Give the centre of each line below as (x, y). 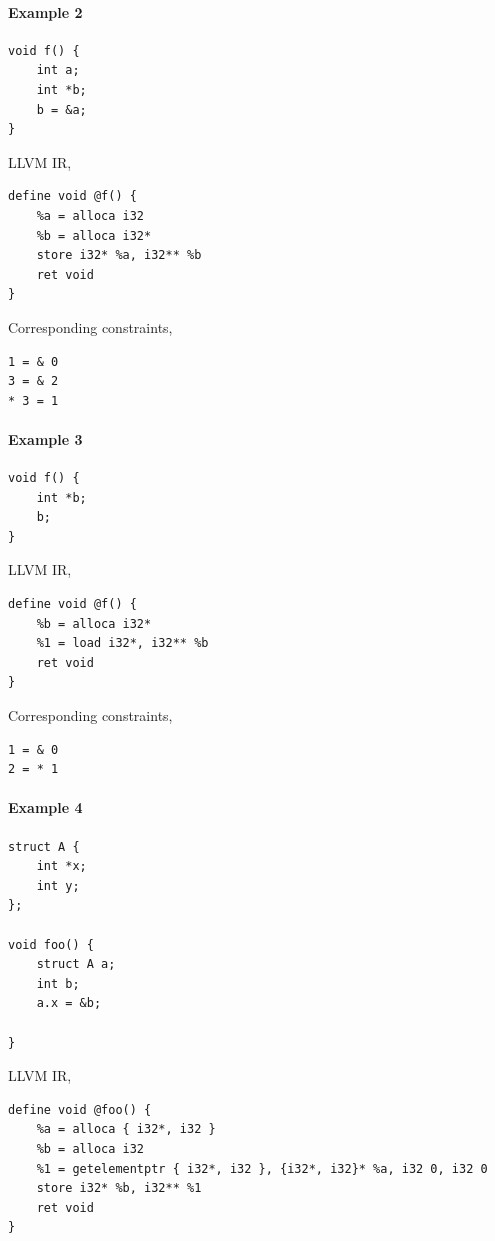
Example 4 (45, 807)
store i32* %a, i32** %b (119, 255)
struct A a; (76, 964)
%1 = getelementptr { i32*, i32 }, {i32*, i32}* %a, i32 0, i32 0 (262, 1168)
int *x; (61, 866)
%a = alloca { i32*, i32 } (126, 1129)
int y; (58, 885)
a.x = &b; (69, 1003)
